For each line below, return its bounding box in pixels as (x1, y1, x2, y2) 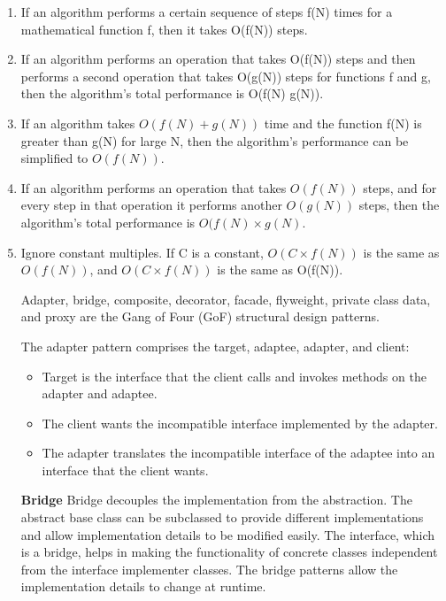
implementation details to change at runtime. (20, 577, 266, 596)
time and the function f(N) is (264, 113, 422, 132)
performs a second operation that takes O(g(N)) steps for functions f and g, (20, 66, 431, 85)
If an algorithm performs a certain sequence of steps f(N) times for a (20, 3, 393, 20)
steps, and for (363, 178, 437, 196)
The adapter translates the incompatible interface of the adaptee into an (42, 443, 435, 462)
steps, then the (358, 196, 440, 214)
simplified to (20, 149, 88, 167)
